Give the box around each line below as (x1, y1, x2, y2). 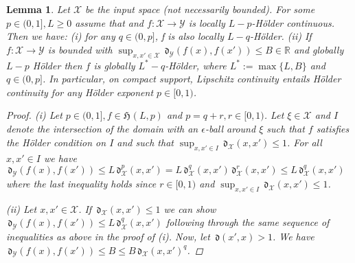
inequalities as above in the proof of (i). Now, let (6, 229, 210, 243)
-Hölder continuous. (251, 15, 335, 30)
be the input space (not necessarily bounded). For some (85, 2, 315, 16)
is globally (93, 58, 135, 72)
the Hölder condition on (6, 135, 106, 149)
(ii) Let (6, 201, 37, 216)
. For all (287, 135, 322, 149)
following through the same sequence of (165, 215, 330, 229)
